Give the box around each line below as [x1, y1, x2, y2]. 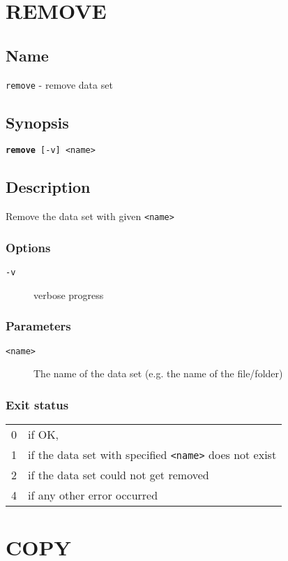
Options [6, 238, 51, 256]
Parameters [6, 317, 71, 335]
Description [6, 176, 91, 198]
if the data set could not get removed [28, 467, 209, 483]
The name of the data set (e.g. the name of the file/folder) [33, 366, 283, 381]
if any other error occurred [28, 487, 158, 504]
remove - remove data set [6, 77, 113, 92]
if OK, [28, 426, 59, 443]
